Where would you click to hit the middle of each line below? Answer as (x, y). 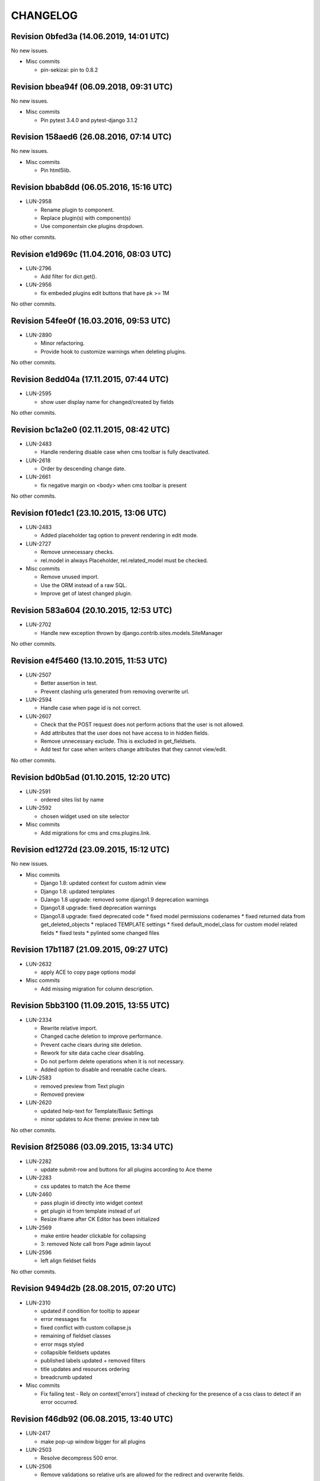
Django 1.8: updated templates (78, 891)
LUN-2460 (39, 1194)
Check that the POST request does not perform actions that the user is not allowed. (142, 725)
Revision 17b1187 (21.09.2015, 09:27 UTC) (89, 950)
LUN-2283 (39, 1178)
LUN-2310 (38, 1303)
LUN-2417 (38, 1433)
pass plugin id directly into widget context (92, 1203)
